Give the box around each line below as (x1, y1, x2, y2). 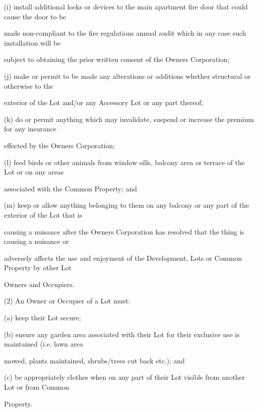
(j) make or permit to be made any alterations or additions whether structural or (4, 70, 251, 81)
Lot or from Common (4, 382, 69, 392)
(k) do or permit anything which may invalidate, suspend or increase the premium (4, 114, 254, 124)
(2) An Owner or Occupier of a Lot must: (4, 295, 130, 306)
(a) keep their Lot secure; (4, 312, 81, 323)
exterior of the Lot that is (4, 209, 82, 220)
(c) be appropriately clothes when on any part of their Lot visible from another (4, 372, 245, 382)
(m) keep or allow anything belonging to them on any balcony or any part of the (4, 200, 249, 210)
